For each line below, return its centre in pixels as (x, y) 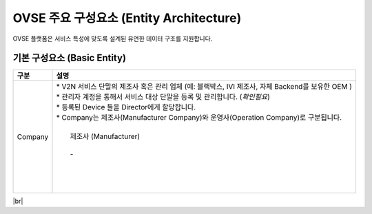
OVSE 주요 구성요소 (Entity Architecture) (127, 18)
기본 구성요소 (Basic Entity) (70, 58)
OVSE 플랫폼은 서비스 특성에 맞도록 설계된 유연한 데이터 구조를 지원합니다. (113, 39)
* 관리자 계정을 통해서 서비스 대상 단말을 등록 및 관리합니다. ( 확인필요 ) (163, 97)
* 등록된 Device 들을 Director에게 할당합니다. (126, 107)
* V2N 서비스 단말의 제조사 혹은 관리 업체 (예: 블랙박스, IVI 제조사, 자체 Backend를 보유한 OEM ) (204, 87)
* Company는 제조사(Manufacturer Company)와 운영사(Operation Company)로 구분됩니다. (199, 118)
